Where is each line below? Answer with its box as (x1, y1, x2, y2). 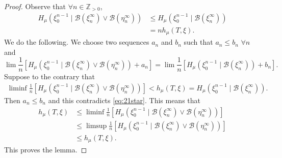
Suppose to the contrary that (4, 71, 95, 82)
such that (184, 37, 213, 47)
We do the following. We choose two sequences (4, 37, 149, 47)
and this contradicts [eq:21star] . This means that (48, 94, 201, 105)
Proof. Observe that (4, 1, 66, 11)
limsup (86, 122, 107, 130)
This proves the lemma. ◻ (4, 144, 87, 155)
